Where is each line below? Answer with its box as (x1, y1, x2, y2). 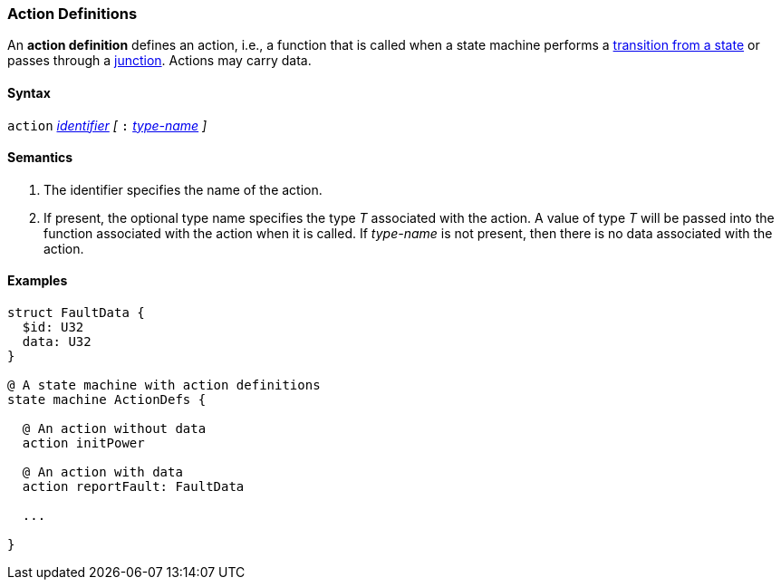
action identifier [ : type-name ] (7, 117, 207, 133)
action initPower (22, 436, 145, 451)
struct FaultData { (7, 305, 145, 321)
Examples (7, 273, 68, 289)
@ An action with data (22, 465, 183, 480)
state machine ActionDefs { (7, 392, 207, 408)
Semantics (7, 149, 73, 166)
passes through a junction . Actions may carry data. (7, 53, 312, 69)
